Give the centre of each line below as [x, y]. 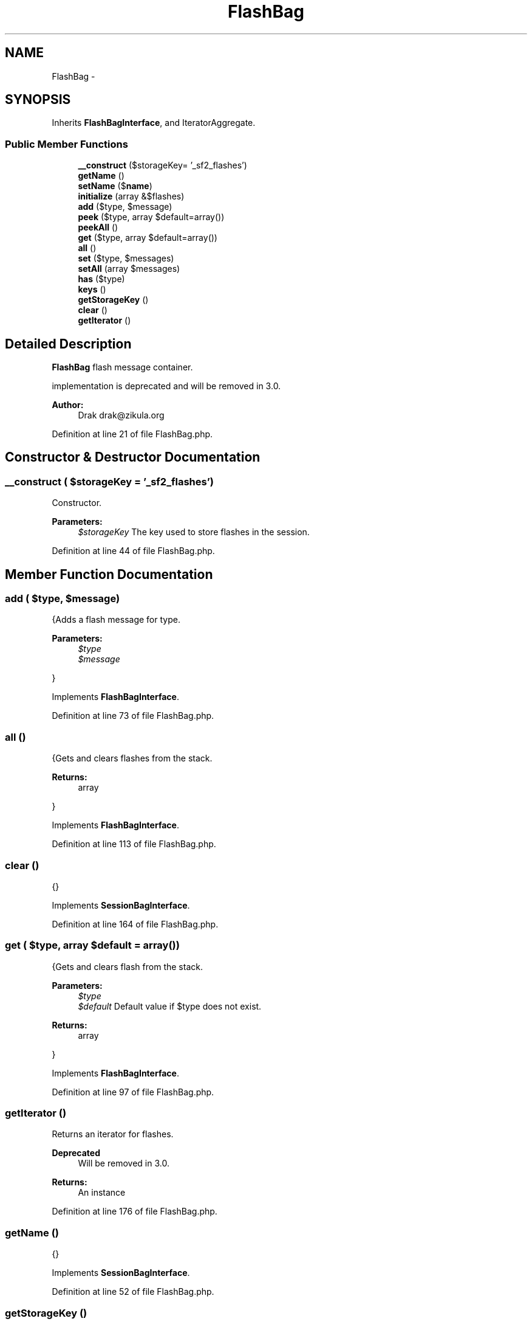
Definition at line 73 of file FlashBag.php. [133, 716]
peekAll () [98, 227]
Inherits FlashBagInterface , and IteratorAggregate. [154, 123]
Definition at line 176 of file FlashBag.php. [135, 1211]
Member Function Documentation [109, 574]
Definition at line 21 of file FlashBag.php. [132, 434]
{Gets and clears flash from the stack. [127, 966]
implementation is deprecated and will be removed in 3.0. [166, 386]
